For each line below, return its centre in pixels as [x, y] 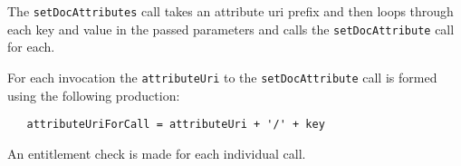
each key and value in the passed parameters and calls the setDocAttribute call [231, 29]
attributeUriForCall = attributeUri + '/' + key [176, 125]
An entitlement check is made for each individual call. [157, 153]
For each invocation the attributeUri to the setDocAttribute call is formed [222, 77]
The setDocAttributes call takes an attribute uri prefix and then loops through [230, 11]
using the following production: [94, 95]
